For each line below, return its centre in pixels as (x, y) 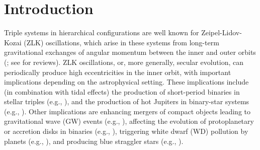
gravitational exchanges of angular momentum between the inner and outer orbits (130, 52)
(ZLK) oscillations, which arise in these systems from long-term (121, 42)
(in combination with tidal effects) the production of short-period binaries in (122, 91)
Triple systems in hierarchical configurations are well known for (102, 32)
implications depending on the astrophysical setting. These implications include (126, 82)
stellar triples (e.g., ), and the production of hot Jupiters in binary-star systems (127, 101)
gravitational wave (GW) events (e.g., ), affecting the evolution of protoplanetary (129, 121)
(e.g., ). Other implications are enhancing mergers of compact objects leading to (127, 111)
